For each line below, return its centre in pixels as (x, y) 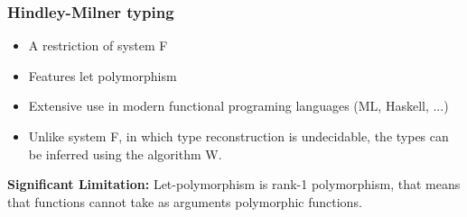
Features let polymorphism (103, 75)
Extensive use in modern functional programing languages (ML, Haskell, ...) (238, 106)
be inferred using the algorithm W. (125, 154)
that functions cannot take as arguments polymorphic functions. (185, 201)
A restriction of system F (98, 45)
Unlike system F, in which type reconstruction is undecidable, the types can (238, 136)
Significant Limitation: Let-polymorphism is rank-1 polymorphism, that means (234, 184)
